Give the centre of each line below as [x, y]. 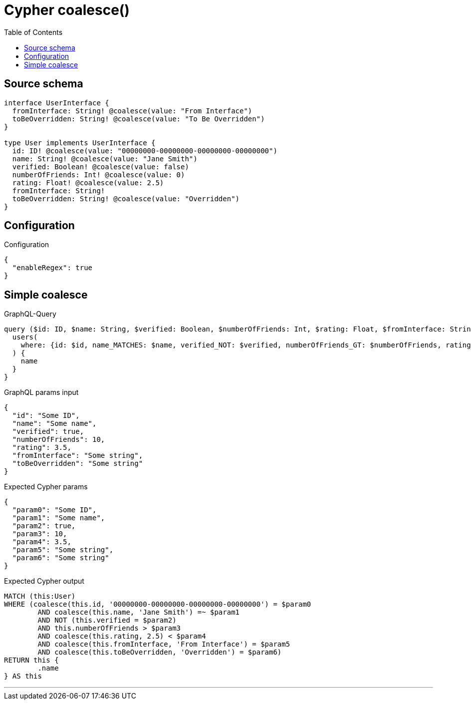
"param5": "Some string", [63, 550]
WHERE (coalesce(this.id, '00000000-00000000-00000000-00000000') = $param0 [158, 604]
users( [25, 337]
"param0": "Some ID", [54, 510]
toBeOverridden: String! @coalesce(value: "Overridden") [126, 198]
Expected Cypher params [46, 487]
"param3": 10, [40, 534]
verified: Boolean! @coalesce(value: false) [101, 167]
